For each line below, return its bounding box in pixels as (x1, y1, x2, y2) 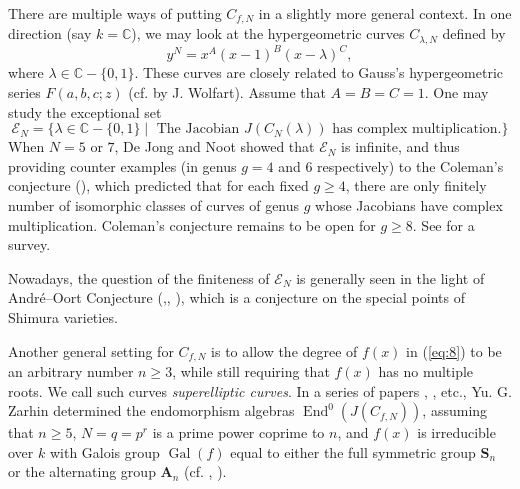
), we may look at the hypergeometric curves (131, 23, 405, 44)
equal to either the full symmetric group (230, 441, 476, 462)
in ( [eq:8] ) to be (406, 340, 502, 361)
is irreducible (417, 422, 496, 443)
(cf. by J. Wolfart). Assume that (128, 82, 326, 102)
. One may (424, 82, 489, 102)
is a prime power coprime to (152, 422, 325, 443)
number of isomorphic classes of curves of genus (8, 194, 300, 215)
